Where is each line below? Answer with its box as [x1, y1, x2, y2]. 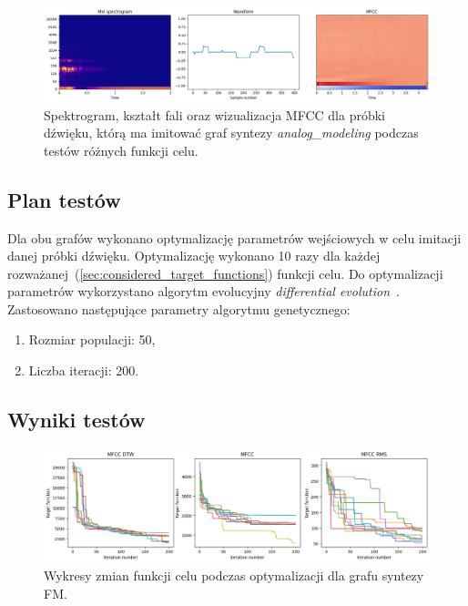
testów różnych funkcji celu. [44, 140, 198, 159]
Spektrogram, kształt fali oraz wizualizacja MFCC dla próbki [44, 105, 385, 124]
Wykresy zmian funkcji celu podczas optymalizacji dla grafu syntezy [44, 566, 424, 585]
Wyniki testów [7, 406, 146, 434]
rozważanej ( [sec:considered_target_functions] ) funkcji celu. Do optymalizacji [7, 263, 443, 282]
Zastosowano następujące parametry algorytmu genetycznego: [7, 299, 351, 318]
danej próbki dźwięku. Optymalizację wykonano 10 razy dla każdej [7, 246, 381, 265]
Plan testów [7, 185, 121, 213]
